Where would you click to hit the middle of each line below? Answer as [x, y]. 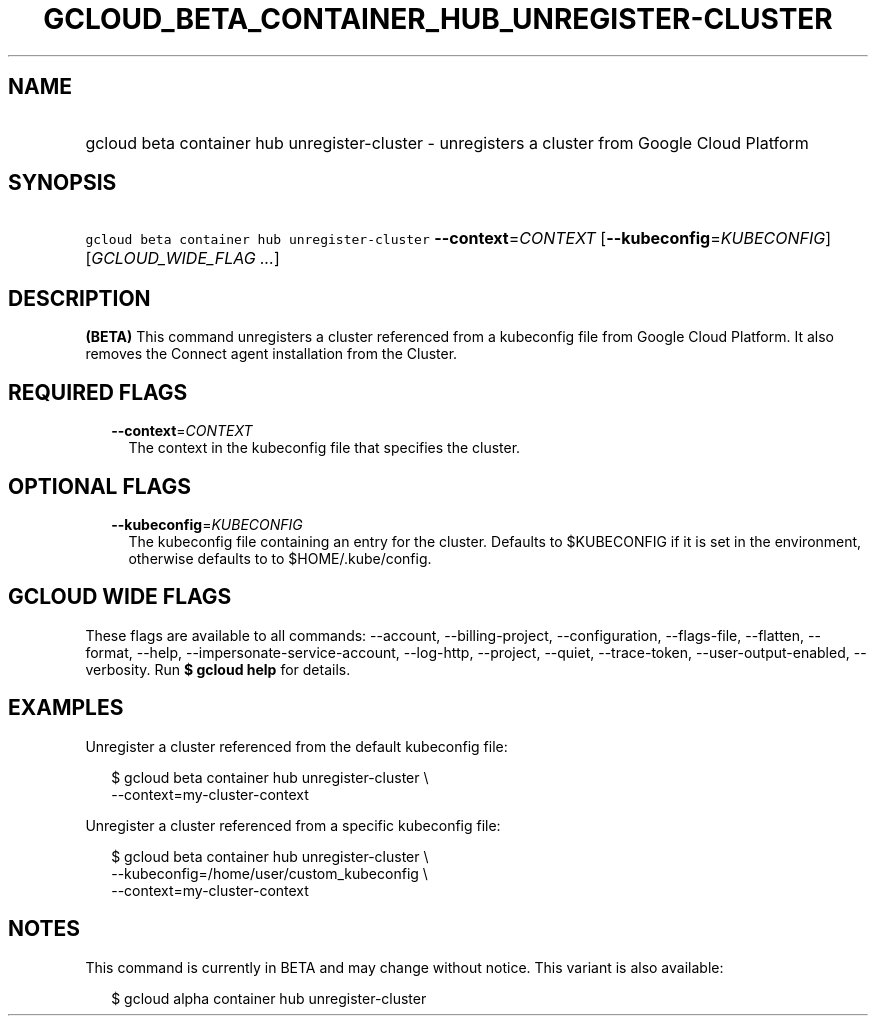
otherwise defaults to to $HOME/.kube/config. [280, 558]
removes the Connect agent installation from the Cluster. [271, 354]
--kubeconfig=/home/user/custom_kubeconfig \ [269, 873]
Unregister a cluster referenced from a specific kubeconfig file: [293, 825]
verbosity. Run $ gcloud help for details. [218, 669]
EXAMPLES [66, 708]
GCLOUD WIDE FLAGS [120, 597]
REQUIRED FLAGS [98, 392]
